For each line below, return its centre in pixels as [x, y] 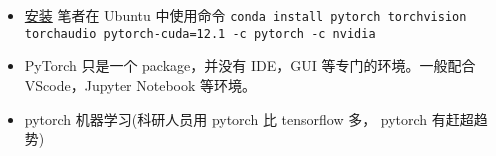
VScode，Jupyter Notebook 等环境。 [140, 84]
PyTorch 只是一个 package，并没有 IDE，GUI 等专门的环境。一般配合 [250, 65]
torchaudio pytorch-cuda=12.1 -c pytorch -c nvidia [200, 33]
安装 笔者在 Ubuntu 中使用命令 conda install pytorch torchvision [245, 15]
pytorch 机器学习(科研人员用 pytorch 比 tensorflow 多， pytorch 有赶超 [249, 118]
